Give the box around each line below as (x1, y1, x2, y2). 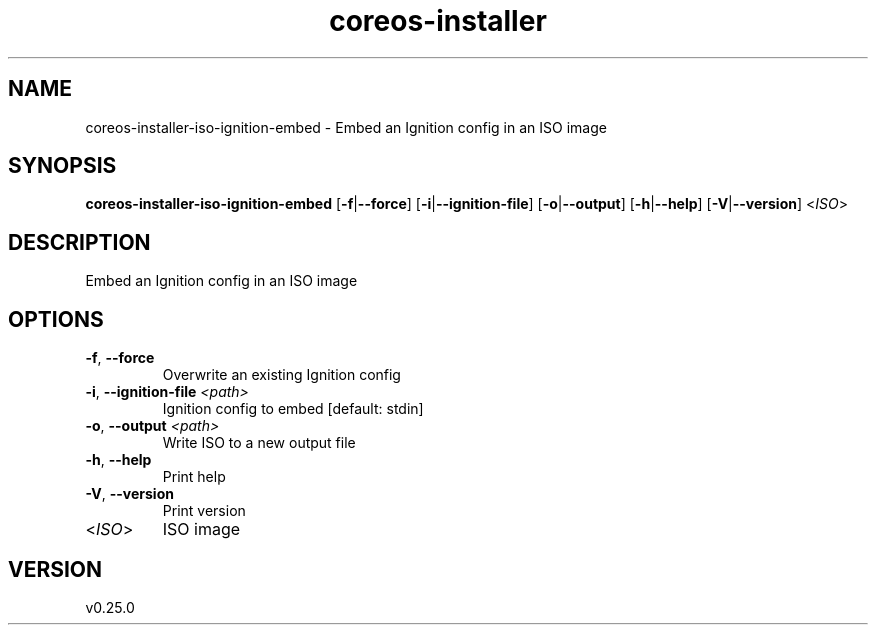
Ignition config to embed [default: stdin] (162, 400, 424, 418)
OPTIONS (8, 306, 104, 332)
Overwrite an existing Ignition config (162, 366, 401, 384)
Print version (162, 502, 246, 520)
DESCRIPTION (8, 229, 151, 255)
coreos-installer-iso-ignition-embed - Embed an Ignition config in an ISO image (85, 118, 607, 136)
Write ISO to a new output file (162, 434, 356, 452)
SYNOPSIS (8, 153, 117, 179)
